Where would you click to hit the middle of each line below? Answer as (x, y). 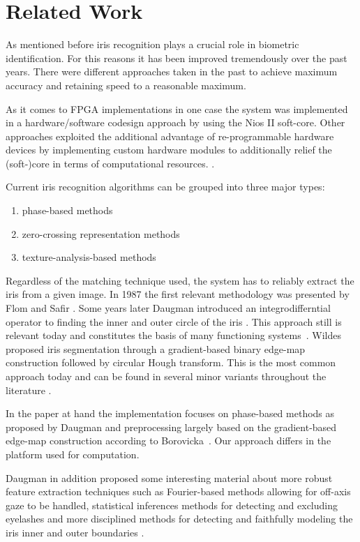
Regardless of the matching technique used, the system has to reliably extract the (180, 280)
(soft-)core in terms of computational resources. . (110, 163)
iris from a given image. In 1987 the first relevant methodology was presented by (178, 294)
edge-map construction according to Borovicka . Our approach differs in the (168, 441)
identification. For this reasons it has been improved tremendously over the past (177, 58)
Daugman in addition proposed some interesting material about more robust (169, 477)
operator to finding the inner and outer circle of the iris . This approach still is (174, 321)
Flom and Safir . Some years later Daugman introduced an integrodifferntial (168, 308)
